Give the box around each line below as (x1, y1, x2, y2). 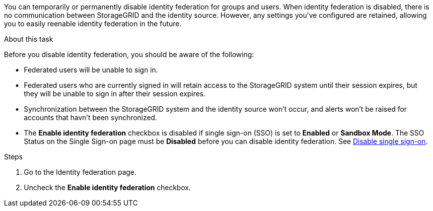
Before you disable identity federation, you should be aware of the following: (4, 50, 254, 59)
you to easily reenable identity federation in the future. (4, 19, 182, 28)
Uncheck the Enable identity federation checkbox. (24, 183, 191, 192)
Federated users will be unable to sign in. (24, 66, 158, 74)
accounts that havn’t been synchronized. (24, 113, 157, 122)
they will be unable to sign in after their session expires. (24, 89, 206, 98)
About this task (4, 35, 53, 43)
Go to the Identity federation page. (24, 168, 137, 176)
